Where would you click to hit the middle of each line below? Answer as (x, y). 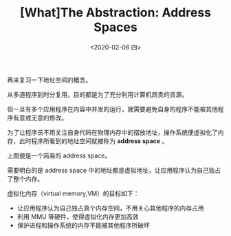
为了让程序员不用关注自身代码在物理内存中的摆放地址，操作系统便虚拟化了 (112, 132)
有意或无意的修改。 (40, 118)
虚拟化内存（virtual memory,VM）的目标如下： (73, 193)
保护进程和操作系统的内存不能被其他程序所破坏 (83, 225)
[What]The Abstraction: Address (115, 13)
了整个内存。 (25, 179)
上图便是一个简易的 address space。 (59, 155)
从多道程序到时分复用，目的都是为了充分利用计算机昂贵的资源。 (97, 94)
